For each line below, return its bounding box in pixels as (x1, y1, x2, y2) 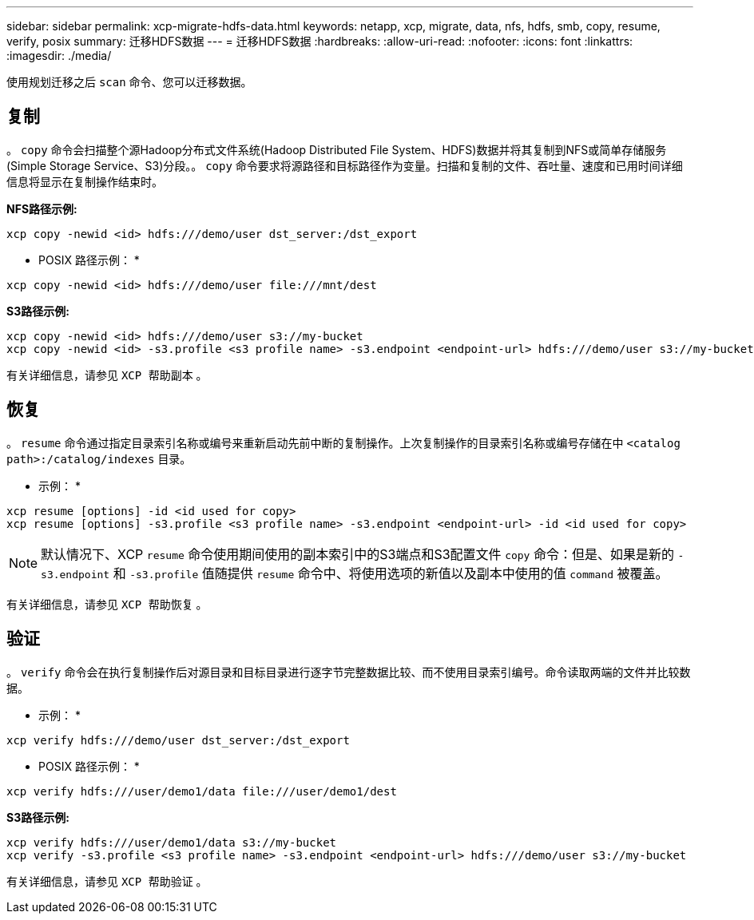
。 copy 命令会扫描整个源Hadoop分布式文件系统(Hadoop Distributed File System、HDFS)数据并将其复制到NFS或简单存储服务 (6, 142, 667, 157)
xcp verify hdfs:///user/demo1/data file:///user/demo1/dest (6, 784, 397, 798)
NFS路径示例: (6, 201, 77, 216)
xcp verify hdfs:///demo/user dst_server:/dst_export (6, 733, 350, 747)
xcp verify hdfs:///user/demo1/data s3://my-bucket (6, 835, 337, 849)
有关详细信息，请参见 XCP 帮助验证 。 (6, 874, 208, 888)
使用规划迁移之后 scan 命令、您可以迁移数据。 (6, 75, 252, 89)
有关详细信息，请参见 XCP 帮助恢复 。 (6, 597, 208, 611)
